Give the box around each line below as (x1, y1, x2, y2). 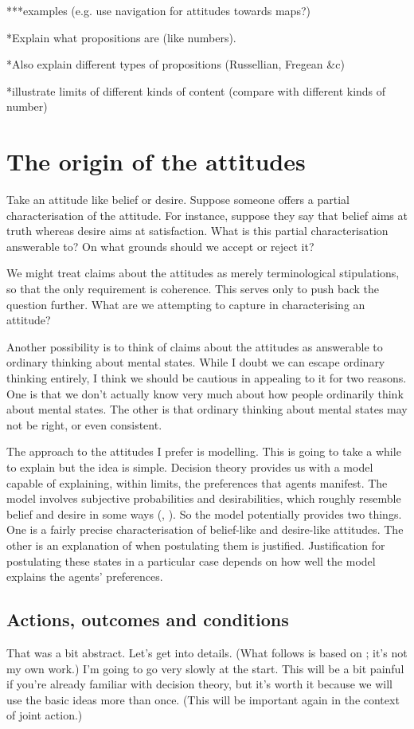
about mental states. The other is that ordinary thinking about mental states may (6, 401, 408, 417)
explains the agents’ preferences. (6, 568, 163, 585)
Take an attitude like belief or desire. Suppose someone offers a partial (6, 191, 350, 208)
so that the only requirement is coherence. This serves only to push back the (6, 280, 380, 297)
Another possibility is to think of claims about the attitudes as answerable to (6, 338, 383, 355)
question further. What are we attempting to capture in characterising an (6, 296, 365, 312)
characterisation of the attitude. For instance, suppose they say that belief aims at (6, 206, 408, 223)
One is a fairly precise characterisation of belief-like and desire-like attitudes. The (6, 521, 404, 538)
